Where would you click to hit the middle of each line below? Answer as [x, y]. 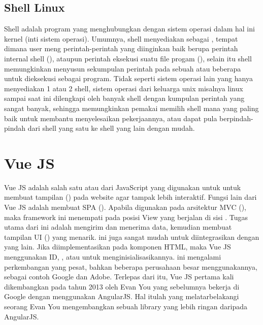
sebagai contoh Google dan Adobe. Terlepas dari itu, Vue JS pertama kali [119, 277]
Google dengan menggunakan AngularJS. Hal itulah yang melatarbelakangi [122, 296]
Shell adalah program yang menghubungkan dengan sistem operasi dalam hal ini [129, 29]
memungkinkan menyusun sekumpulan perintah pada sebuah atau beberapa [123, 68]
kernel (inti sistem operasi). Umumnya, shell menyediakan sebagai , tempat [121, 38]
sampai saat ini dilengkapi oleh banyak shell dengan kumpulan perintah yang [124, 98]
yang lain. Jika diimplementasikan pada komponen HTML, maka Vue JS [118, 247]
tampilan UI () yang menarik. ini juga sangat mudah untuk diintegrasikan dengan [132, 237]
